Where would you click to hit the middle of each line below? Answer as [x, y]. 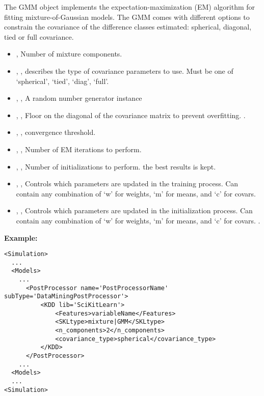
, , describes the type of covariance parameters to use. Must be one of [125, 70]
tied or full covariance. [39, 36]
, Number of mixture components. [69, 54]
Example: [21, 237]
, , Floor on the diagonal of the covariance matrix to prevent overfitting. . [131, 115]
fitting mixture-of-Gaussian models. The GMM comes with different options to [127, 17]
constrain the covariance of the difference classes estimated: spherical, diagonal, [128, 27]
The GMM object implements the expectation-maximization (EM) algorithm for [130, 7]
